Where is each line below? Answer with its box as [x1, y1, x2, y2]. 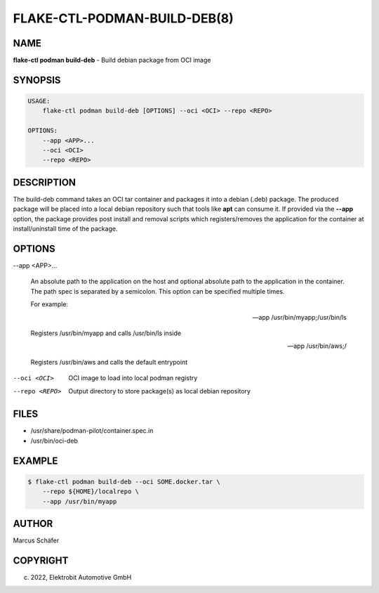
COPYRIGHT [13, 554, 69, 566]
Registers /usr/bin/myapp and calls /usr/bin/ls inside [30, 329, 182, 337]
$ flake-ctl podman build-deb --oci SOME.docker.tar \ [27, 478, 220, 486]
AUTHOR [13, 517, 53, 530]
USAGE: [27, 97, 51, 105]
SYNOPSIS [13, 74, 61, 86]
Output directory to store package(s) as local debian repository [68, 386, 251, 395]
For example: [30, 300, 69, 308]
